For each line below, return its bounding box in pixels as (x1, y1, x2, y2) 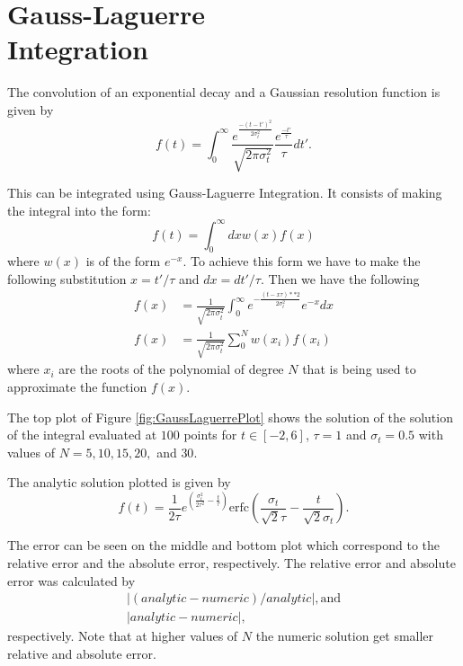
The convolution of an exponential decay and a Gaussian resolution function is (7, 83, 441, 102)
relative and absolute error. (7, 644, 156, 662)
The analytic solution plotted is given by (7, 473, 231, 492)
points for (183, 425, 237, 444)
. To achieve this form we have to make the (183, 252, 421, 271)
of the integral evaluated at (7, 425, 157, 444)
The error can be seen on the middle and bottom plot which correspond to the (7, 536, 441, 555)
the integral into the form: (7, 200, 151, 219)
